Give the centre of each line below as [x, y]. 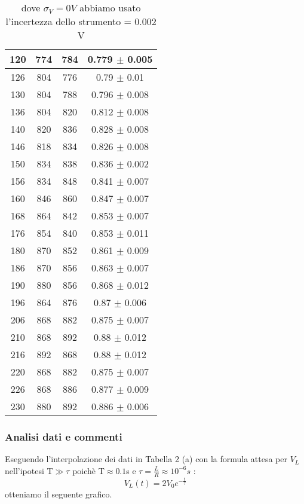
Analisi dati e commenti [64, 436]
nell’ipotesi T [29, 470]
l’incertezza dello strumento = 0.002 [81, 21]
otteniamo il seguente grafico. [59, 494]
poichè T [88, 470]
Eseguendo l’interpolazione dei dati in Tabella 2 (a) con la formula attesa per [146, 459]
